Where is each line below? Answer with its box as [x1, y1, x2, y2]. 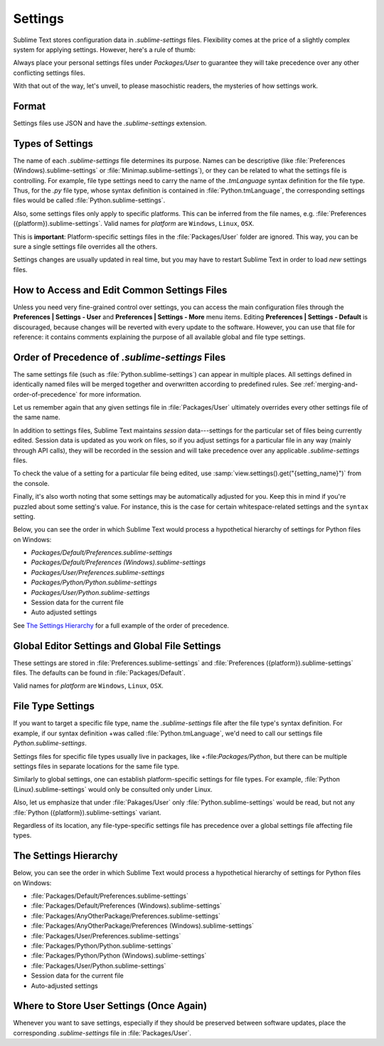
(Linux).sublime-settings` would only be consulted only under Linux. [13, 784, 213, 794]
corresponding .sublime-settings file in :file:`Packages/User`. [13, 1028, 192, 1037]
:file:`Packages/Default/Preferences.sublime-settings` [31, 891, 188, 900]
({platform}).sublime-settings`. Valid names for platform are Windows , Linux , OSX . [13, 219, 255, 228]
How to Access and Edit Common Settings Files [13, 284, 228, 296]
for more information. [79, 390, 142, 398]
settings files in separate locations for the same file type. [13, 762, 180, 770]
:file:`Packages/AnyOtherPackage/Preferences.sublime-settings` [31, 911, 220, 920]
